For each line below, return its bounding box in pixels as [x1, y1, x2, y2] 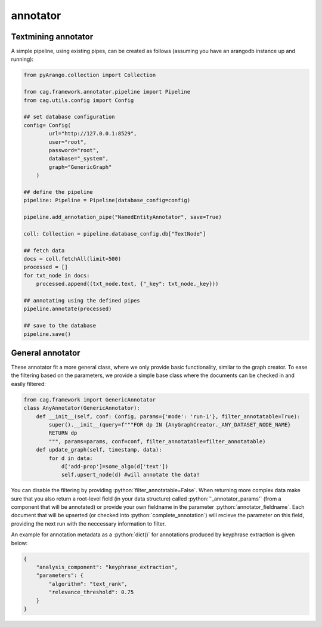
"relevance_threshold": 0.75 [48, 589, 134, 596]
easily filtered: [11, 380, 46, 387]
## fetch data [23, 247, 65, 254]
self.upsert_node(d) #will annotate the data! [61, 471, 200, 478]
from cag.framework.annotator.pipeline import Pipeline [23, 88, 191, 95]
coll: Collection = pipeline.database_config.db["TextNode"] [23, 230, 206, 237]
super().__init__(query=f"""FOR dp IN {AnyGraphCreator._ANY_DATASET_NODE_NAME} [48, 421, 292, 428]
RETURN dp [48, 430, 78, 437]
